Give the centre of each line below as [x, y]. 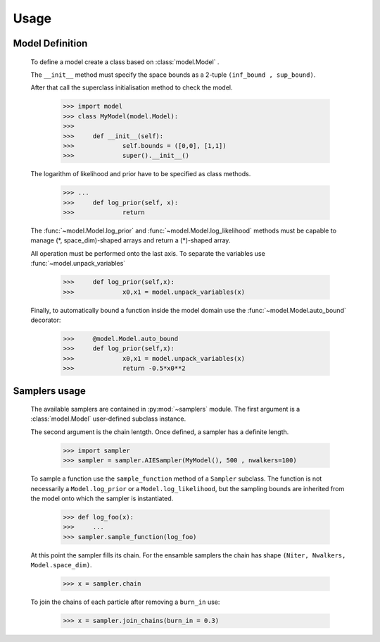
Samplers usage [49, 391]
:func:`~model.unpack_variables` [78, 264]
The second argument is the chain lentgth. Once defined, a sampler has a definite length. [160, 432]
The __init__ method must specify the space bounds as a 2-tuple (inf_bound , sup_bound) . [173, 75]
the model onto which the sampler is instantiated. [102, 499]
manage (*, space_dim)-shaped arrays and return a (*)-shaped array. [131, 240]
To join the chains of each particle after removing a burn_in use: [125, 602]
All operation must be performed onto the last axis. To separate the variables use [148, 253]
